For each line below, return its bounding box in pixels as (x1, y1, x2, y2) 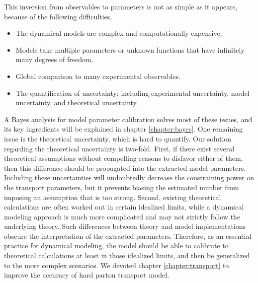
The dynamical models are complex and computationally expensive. (15, 28, 222, 38)
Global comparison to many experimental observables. (15, 71, 180, 81)
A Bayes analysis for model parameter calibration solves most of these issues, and (4, 114, 253, 124)
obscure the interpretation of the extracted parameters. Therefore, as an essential (4, 230, 252, 241)
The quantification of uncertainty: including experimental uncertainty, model (15, 87, 250, 98)
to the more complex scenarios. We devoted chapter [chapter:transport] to (4, 260, 229, 270)
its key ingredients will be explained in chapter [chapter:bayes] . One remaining (4, 124, 243, 134)
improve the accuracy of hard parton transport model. (4, 270, 170, 280)
